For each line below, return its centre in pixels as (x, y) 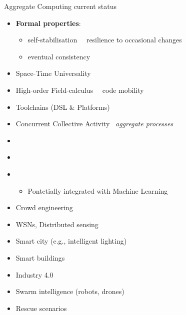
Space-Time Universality (53, 73)
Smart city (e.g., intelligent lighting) (71, 241)
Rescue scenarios (41, 308)
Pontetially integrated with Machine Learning (98, 190)
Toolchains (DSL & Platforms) (63, 107)
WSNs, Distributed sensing (57, 224)
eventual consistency (59, 56)
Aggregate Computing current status (60, 6)
